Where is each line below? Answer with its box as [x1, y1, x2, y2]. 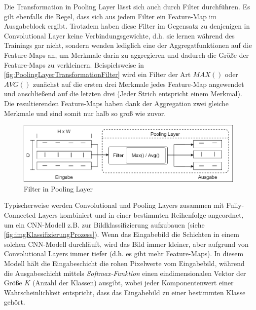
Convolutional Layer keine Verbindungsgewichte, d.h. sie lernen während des [4, 30, 235, 40]
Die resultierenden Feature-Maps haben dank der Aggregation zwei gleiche [4, 98, 229, 108]
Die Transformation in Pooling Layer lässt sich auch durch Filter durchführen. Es [4, 1, 250, 11]
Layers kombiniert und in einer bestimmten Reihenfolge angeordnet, [38, 210, 244, 220]
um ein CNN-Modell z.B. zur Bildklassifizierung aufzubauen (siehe [4, 219, 205, 230]
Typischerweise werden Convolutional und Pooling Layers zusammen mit [4, 200, 224, 210]
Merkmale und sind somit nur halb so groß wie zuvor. [4, 108, 166, 118]
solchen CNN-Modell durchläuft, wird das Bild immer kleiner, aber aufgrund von [4, 238, 249, 249]
